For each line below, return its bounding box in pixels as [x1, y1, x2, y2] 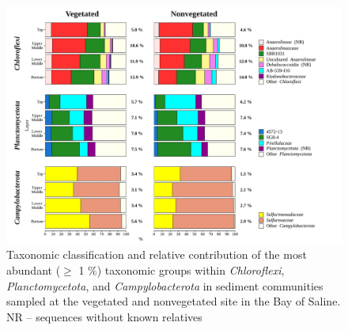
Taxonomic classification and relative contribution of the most [6, 246, 307, 263]
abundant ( [6, 261, 61, 278]
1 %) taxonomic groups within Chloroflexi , [78, 261, 285, 278]
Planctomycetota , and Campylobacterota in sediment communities [6, 277, 323, 294]
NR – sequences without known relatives [6, 308, 202, 324]
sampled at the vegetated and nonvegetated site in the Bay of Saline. [6, 293, 341, 309]
